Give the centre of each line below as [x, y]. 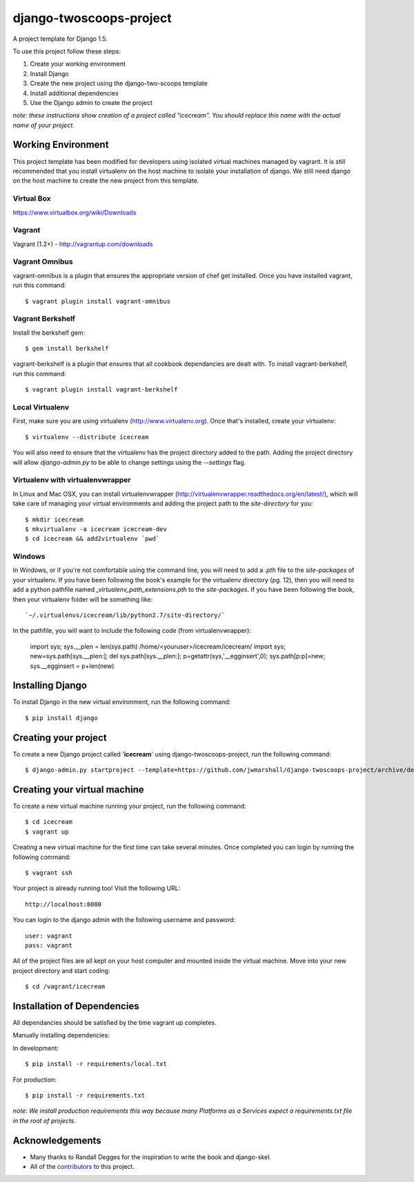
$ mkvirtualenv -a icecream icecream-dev [96, 529]
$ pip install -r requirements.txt [85, 1095]
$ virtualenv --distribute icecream [87, 437]
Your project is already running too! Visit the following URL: [97, 888]
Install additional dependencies [74, 93]
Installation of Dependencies [76, 1006]
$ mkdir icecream [54, 519]
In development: [36, 1048]
